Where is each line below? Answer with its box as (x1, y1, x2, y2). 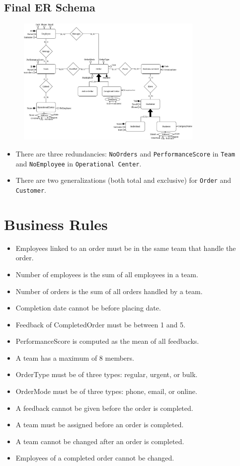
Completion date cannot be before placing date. (15, 303, 161, 313)
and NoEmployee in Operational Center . (15, 158, 142, 168)
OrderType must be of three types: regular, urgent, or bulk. (15, 369, 198, 380)
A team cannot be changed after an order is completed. (15, 436, 184, 446)
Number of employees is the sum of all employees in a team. (15, 269, 198, 279)
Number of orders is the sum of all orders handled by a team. (15, 286, 203, 296)
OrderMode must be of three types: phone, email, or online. (15, 386, 197, 396)
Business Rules (4, 214, 108, 234)
